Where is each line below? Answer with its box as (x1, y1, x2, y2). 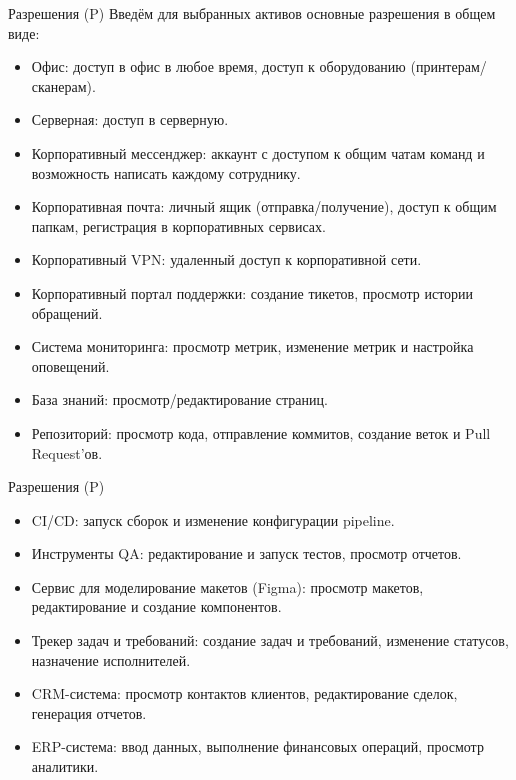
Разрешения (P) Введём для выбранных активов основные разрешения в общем (8, 3, 496, 23)
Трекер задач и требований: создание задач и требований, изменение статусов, (31, 630, 509, 651)
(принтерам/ (410, 56, 487, 77)
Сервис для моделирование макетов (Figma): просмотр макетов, (31, 576, 424, 597)
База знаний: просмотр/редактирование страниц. (31, 389, 328, 410)
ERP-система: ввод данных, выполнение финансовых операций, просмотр (31, 736, 484, 757)
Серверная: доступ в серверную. (31, 109, 229, 130)
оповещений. (31, 355, 110, 376)
